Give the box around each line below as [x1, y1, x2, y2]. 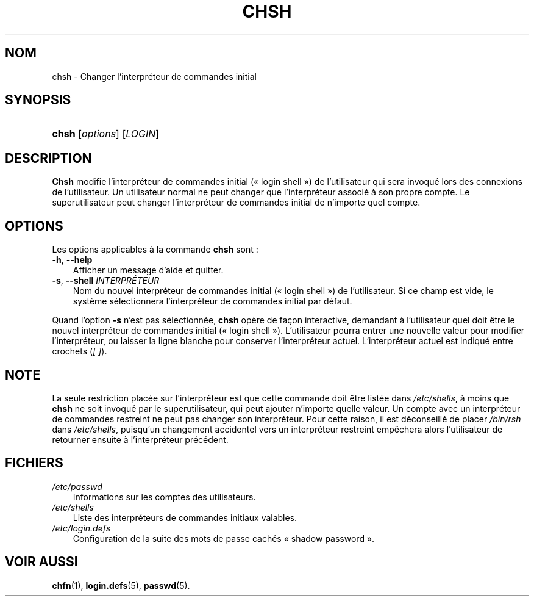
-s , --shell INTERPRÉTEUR [52, 275, 160, 286]
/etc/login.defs [52, 522, 111, 533]
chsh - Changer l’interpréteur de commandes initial [52, 71, 257, 82]
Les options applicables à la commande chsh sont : [52, 244, 258, 255]
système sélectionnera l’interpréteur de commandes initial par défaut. [73, 296, 352, 307]
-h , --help [52, 254, 93, 265]
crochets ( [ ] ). [52, 346, 107, 357]
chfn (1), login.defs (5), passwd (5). [52, 580, 190, 591]
